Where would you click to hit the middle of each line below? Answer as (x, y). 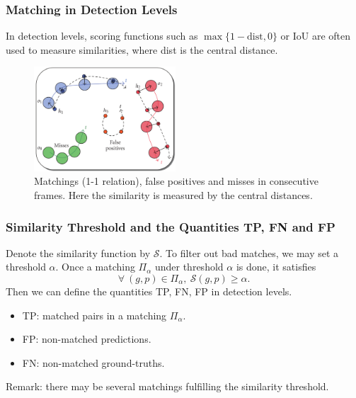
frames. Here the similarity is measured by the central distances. (173, 195)
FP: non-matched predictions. (87, 339)
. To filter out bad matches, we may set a (249, 252)
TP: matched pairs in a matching (94, 315)
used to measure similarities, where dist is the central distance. (142, 49)
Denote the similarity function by (78, 252)
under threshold (189, 267)
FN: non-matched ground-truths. (93, 362)
